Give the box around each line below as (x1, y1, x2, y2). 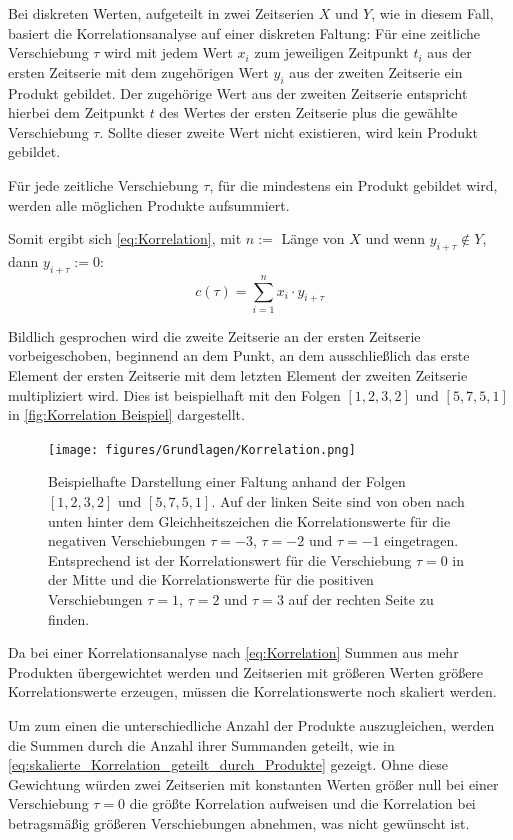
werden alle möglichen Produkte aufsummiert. (8, 194, 290, 215)
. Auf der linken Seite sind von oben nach (211, 491, 465, 512)
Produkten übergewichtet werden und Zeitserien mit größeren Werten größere (8, 661, 484, 682)
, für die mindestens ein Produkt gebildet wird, (209, 174, 498, 195)
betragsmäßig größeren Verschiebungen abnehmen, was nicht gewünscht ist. (8, 812, 470, 833)
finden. (48, 608, 90, 629)
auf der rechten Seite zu (288, 589, 434, 610)
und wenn (365, 228, 426, 249)
